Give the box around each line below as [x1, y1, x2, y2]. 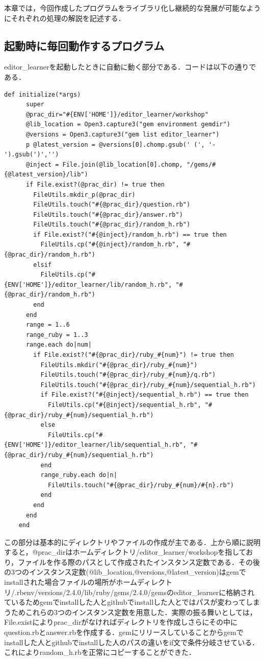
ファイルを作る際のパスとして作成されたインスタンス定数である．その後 [18, 556, 260, 567]
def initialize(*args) [4, 90, 81, 98]
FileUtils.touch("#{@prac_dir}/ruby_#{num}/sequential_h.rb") [40, 381, 256, 389]
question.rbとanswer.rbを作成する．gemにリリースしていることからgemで [4, 627, 244, 638]
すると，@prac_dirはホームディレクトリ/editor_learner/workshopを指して [4, 547, 246, 557]
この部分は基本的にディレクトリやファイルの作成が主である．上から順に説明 [4, 536, 260, 547]
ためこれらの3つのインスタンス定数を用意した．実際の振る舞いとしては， [11, 606, 257, 617]
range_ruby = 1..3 [25, 331, 88, 338]
